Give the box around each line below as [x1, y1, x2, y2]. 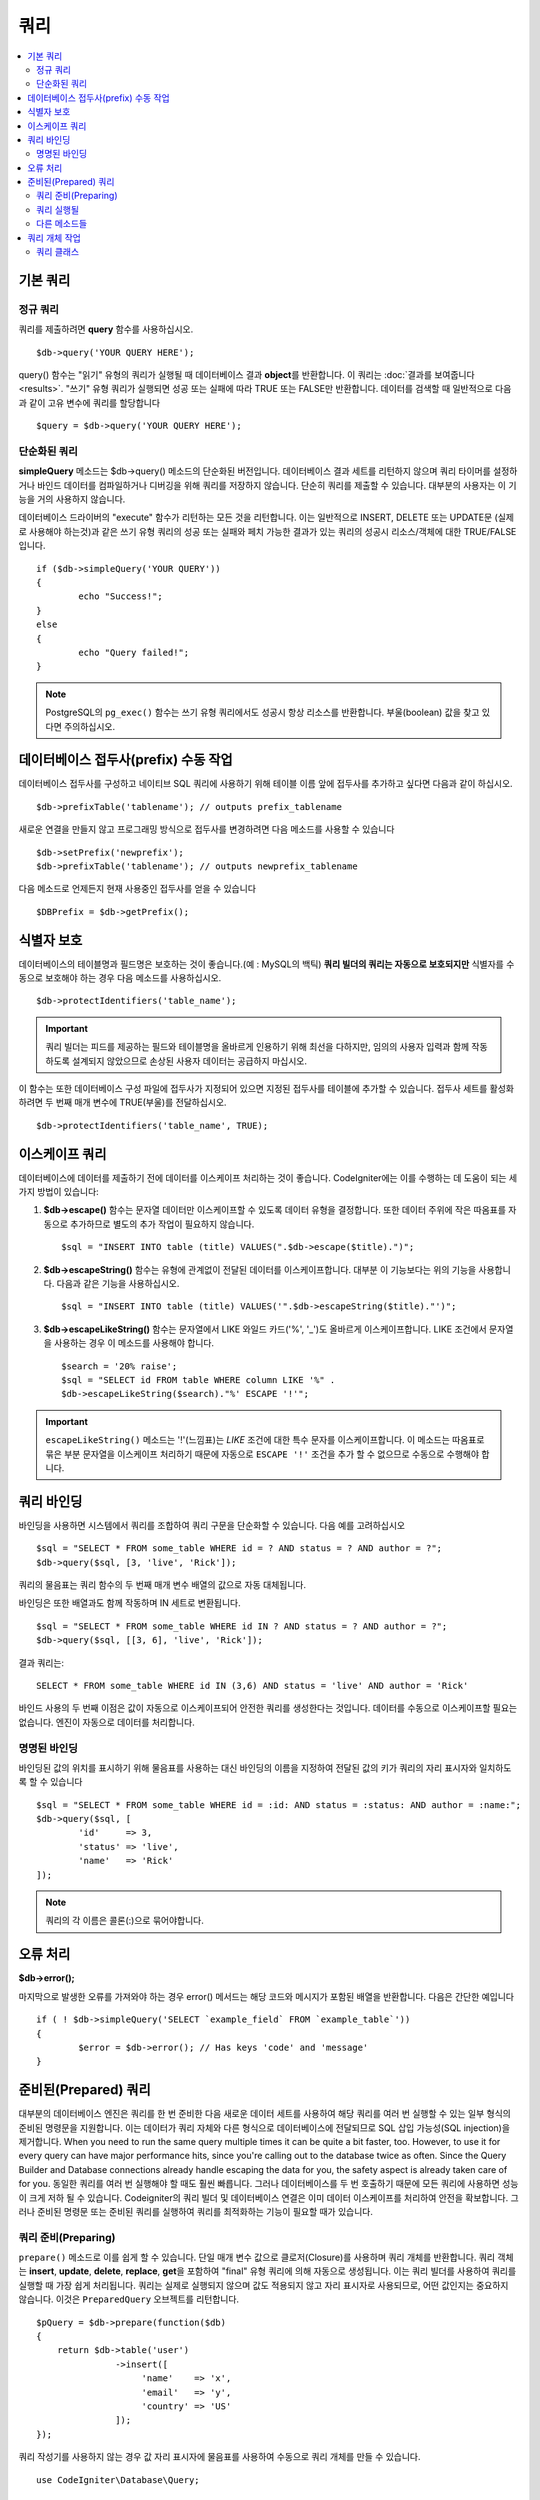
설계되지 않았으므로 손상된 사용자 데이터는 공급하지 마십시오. [71, 1055, 307, 1067]
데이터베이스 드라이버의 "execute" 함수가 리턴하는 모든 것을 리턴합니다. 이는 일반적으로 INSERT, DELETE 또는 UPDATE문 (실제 [18, 511, 515, 524]
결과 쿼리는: [18, 1656, 65, 1669]
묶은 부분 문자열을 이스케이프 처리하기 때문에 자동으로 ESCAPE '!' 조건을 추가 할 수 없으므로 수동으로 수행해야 [45, 1448, 480, 1460]
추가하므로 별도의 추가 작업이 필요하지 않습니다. [70, 1218, 255, 1230]
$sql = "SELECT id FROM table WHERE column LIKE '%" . [61, 1375, 336, 1385]
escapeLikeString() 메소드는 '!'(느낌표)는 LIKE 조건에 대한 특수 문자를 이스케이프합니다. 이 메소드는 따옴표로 [45, 1434, 485, 1446]
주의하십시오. [63, 720, 116, 732]
